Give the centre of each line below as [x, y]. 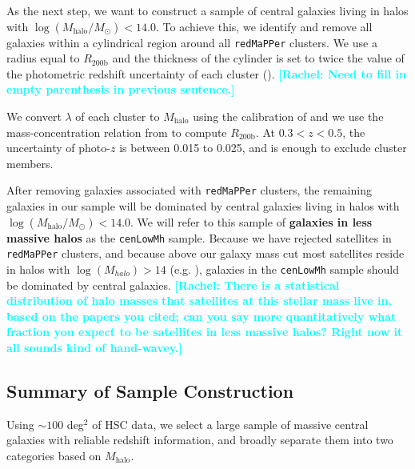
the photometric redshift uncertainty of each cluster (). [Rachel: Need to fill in [206, 73]
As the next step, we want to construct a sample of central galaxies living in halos [207, 10]
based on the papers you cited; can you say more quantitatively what [202, 316]
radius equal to [43, 58]
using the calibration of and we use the [288, 116]
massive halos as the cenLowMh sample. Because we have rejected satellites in [199, 237]
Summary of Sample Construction [150, 390]
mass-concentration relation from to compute [117, 132]
